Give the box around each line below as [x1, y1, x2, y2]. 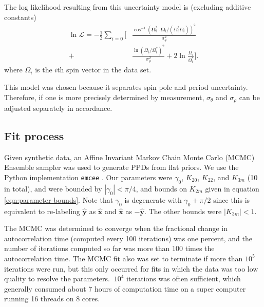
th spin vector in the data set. [57, 64, 152, 75]
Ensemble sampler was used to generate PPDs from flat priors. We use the [4, 162, 239, 172]
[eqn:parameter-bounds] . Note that [4, 194, 114, 205]
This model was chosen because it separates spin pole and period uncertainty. [4, 81, 248, 92]
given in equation [205, 183, 259, 194]
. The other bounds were [144, 205, 222, 216]
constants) [4, 11, 36, 22]
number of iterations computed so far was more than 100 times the [4, 243, 215, 254]
